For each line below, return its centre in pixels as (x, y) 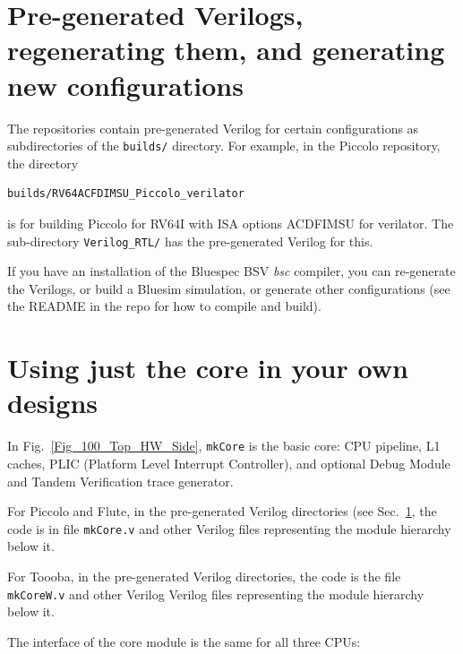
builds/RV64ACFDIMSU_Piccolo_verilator (126, 194)
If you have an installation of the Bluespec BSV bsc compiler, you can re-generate (231, 271)
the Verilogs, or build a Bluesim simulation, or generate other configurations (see (229, 288)
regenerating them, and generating (226, 50)
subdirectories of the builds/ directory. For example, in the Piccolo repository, (224, 146)
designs (52, 403)
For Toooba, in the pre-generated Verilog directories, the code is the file (204, 576)
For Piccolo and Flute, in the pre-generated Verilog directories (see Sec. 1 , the (222, 511)
